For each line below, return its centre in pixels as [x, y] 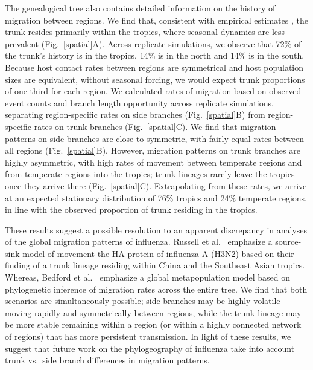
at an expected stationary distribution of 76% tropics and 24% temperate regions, [156, 197]
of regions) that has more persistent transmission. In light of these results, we [148, 336]
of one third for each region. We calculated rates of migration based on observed [153, 91]
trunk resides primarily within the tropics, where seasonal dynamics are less [145, 32]
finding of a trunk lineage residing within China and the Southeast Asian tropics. [155, 265]
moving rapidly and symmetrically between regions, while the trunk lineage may [153, 312]
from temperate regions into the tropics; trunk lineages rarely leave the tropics [150, 174]
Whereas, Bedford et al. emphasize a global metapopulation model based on [148, 277]
